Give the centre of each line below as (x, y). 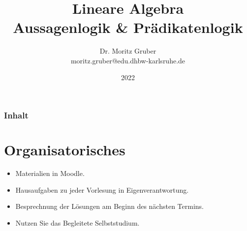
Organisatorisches (65, 150)
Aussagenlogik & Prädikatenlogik (128, 27)
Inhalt (16, 115)
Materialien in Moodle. (50, 173)
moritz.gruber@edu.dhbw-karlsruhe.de (128, 60)
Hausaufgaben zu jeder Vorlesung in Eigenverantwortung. (102, 189)
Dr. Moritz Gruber (128, 51)
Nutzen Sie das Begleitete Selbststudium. (77, 222)
